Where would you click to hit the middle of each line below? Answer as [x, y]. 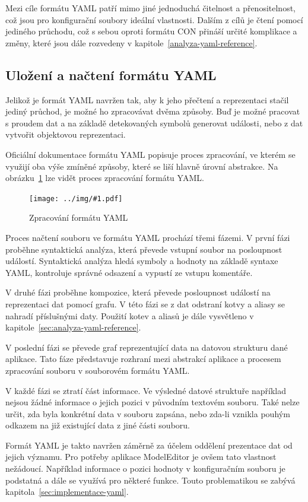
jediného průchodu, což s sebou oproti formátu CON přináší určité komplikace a [151, 31]
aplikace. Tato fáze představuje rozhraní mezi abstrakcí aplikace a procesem [143, 359]
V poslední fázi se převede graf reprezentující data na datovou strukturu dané [147, 347]
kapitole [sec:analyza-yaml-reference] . [73, 327]
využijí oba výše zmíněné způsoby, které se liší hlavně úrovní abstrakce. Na [142, 166]
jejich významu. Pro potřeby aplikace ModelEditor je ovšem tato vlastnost [141, 457]
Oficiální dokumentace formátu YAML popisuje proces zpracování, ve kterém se [150, 154]
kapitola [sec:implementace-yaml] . [67, 492]
